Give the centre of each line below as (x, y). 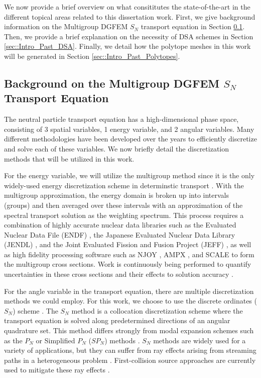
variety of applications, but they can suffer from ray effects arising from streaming (130, 350)
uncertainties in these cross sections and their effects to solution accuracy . (119, 274)
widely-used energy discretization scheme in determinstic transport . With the (124, 185)
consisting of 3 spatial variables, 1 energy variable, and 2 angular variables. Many (129, 129)
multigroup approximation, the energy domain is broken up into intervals (117, 195)
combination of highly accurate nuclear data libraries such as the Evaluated (120, 225)
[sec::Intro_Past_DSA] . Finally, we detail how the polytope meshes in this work (127, 46)
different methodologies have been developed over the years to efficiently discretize (130, 139)
